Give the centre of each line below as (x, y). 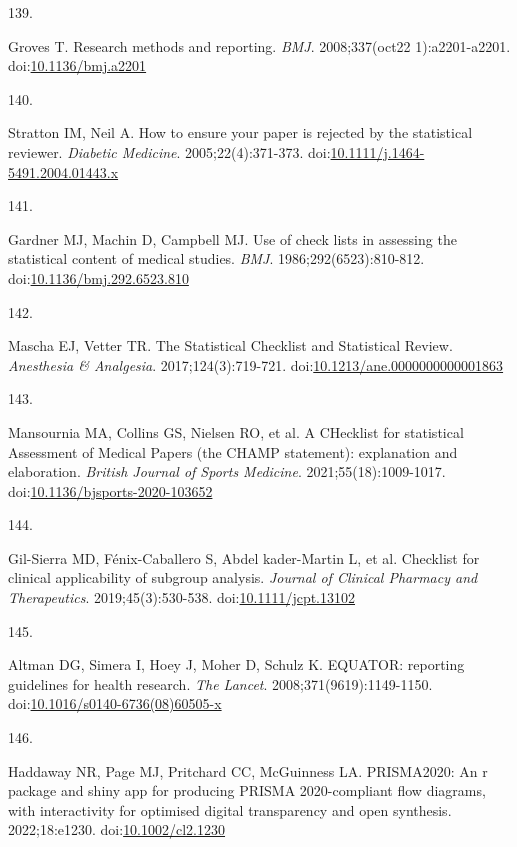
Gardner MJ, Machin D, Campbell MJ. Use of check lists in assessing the (232, 238)
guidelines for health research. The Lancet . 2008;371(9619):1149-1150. (220, 683)
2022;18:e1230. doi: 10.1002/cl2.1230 (117, 829)
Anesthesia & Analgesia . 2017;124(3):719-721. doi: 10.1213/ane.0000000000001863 (256, 364)
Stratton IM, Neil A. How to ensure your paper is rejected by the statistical (240, 132)
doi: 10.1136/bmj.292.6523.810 (98, 277)
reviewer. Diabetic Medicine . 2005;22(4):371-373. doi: (169, 151)
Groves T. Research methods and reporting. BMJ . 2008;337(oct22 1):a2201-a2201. (259, 45)
